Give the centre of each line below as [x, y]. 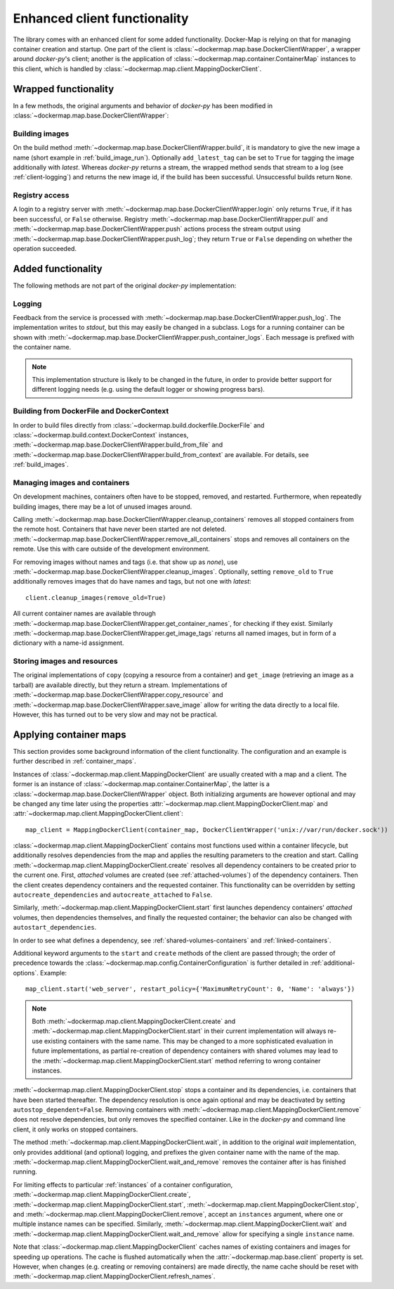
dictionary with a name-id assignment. [68, 643]
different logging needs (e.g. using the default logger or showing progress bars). [148, 390]
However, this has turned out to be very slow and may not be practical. [115, 714]
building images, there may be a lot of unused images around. [103, 506]
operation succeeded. [45, 249]
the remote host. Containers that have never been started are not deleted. [120, 529]
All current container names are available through [84, 614]
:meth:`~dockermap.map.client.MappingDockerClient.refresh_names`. [114, 1276]
